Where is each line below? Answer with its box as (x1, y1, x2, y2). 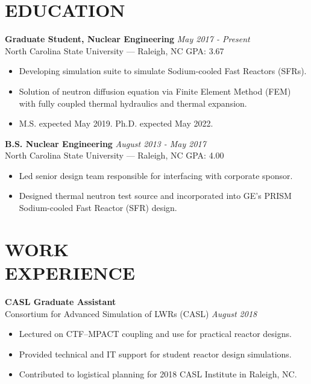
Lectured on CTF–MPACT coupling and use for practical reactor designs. (19, 327, 292, 340)
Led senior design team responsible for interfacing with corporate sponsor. (19, 169, 293, 181)
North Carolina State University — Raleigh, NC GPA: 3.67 (5, 44, 224, 57)
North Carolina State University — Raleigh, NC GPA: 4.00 (5, 149, 224, 162)
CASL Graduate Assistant (5, 295, 116, 307)
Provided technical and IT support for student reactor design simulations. (19, 347, 292, 360)
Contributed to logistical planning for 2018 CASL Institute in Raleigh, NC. (19, 368, 297, 380)
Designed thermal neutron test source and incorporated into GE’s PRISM (19, 189, 292, 202)
